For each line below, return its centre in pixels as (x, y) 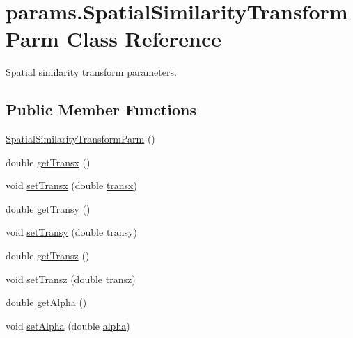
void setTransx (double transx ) (71, 185)
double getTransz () (48, 256)
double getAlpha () (46, 302)
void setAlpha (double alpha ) (68, 325)
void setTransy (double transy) (71, 232)
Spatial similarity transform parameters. (91, 72)
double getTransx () (48, 162)
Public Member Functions (101, 110)
